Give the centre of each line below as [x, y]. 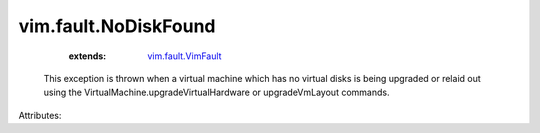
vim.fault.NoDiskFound [117, 26]
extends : [87, 56]
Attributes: [40, 115]
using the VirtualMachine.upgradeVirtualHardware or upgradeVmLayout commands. [216, 92]
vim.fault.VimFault [184, 56]
